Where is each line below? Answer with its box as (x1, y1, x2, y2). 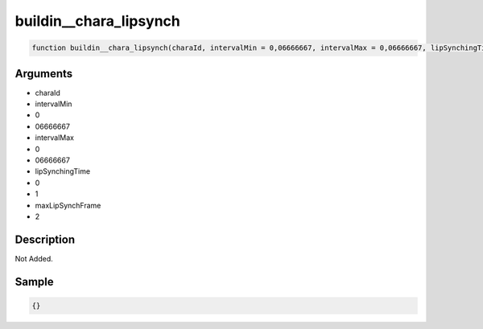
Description (14, 232, 76, 246)
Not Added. (14, 253, 54, 263)
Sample (14, 274, 54, 289)
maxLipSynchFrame (35, 200, 101, 210)
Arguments (14, 67, 73, 80)
